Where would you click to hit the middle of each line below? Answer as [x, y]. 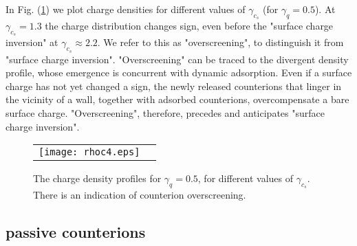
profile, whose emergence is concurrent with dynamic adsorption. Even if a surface [179, 72]
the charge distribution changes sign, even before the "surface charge [189, 26]
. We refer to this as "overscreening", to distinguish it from [220, 42]
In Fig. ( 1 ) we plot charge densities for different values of [126, 9]
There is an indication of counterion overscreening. [140, 195]
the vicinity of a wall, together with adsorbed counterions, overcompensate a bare [177, 99]
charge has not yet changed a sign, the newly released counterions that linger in [174, 86]
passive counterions [76, 232]
